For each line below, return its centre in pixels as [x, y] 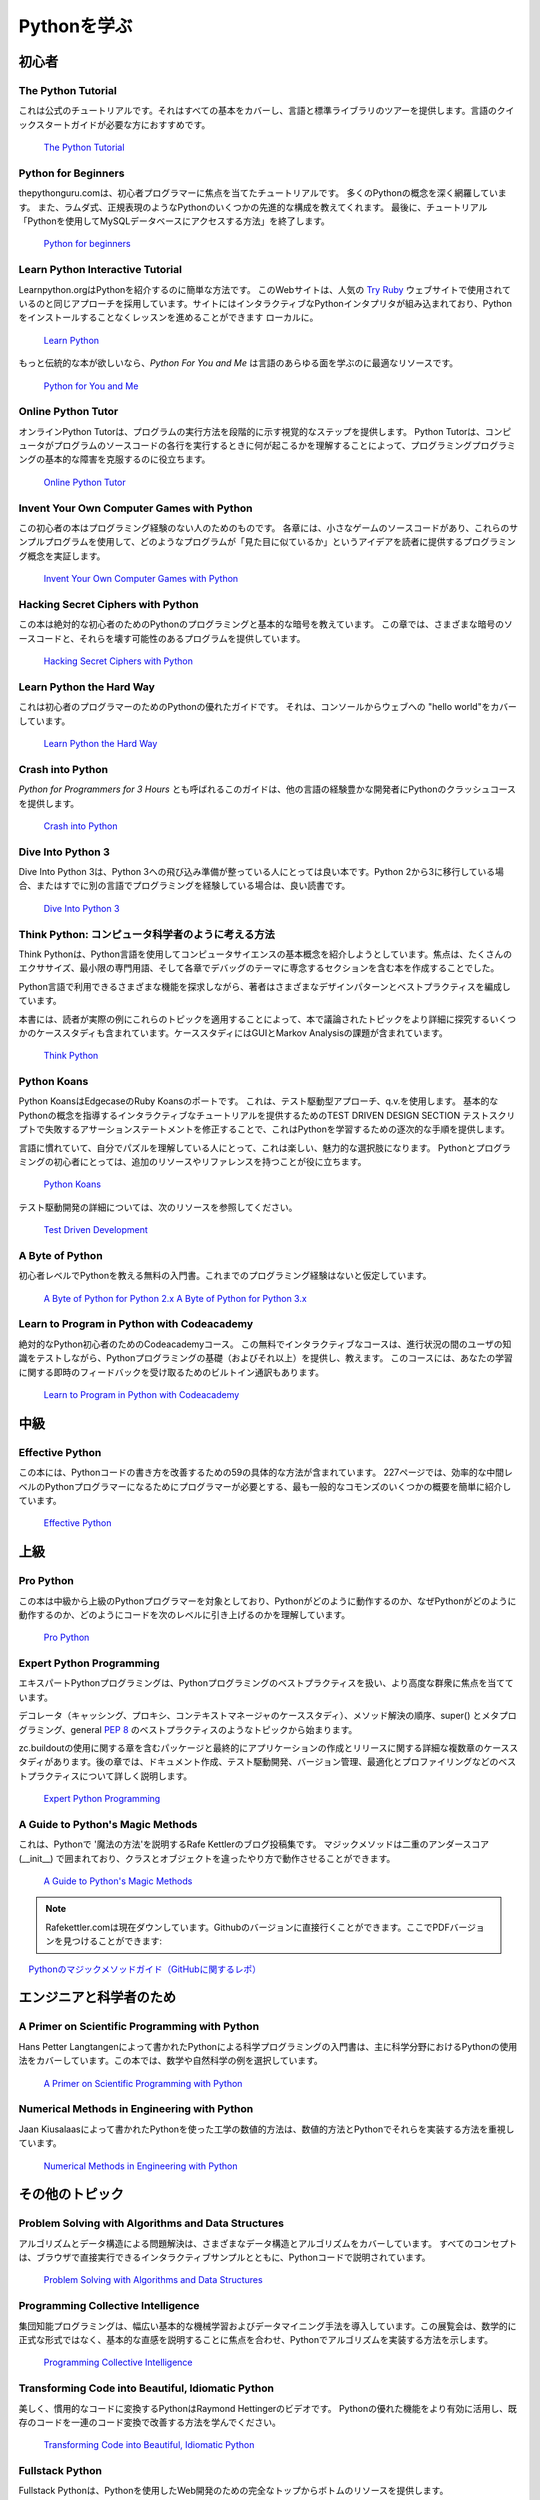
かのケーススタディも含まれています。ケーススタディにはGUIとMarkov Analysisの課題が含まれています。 [233, 1032]
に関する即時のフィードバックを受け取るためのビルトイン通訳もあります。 [171, 1372]
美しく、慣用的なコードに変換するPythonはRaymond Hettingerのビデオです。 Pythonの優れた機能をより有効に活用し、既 [267, 2408]
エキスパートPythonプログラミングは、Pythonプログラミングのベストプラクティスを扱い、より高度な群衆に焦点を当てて [266, 1683]
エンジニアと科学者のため [97, 1997]
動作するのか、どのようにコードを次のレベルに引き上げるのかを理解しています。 [184, 1614]
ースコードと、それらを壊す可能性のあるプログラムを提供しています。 [162, 638]
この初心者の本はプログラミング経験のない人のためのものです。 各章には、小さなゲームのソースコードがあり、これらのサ [268, 527]
